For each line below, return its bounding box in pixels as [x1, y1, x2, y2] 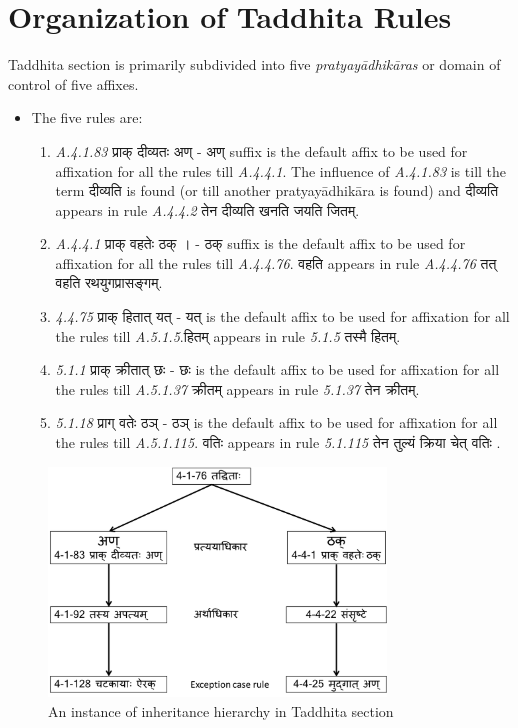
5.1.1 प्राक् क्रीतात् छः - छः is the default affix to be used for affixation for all [55, 359, 500, 380]
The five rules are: [31, 107, 143, 128]
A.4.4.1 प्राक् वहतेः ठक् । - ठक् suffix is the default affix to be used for [55, 233, 466, 254]
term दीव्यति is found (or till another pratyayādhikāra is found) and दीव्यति [55, 180, 499, 201]
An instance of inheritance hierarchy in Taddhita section [48, 701, 394, 722]
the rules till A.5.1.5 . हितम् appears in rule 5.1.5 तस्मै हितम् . [55, 325, 401, 346]
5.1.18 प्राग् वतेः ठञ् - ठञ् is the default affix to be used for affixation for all [55, 412, 498, 433]
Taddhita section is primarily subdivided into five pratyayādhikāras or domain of [8, 54, 501, 75]
